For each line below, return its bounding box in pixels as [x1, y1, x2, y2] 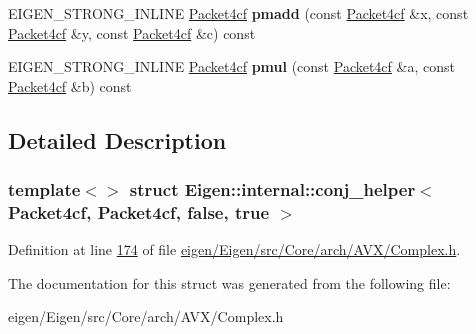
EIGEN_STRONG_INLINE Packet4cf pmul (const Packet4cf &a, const [8, 56, 455, 77]
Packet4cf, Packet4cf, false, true [8, 200, 270, 224]
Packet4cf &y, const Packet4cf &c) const [8, 22, 256, 43]
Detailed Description [8, 124, 227, 155]
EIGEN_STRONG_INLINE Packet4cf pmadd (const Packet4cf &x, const [8, 3, 469, 23]
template [8, 177, 81, 202]
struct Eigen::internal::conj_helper [129, 177, 416, 202]
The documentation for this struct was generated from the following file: [8, 272, 451, 293]
